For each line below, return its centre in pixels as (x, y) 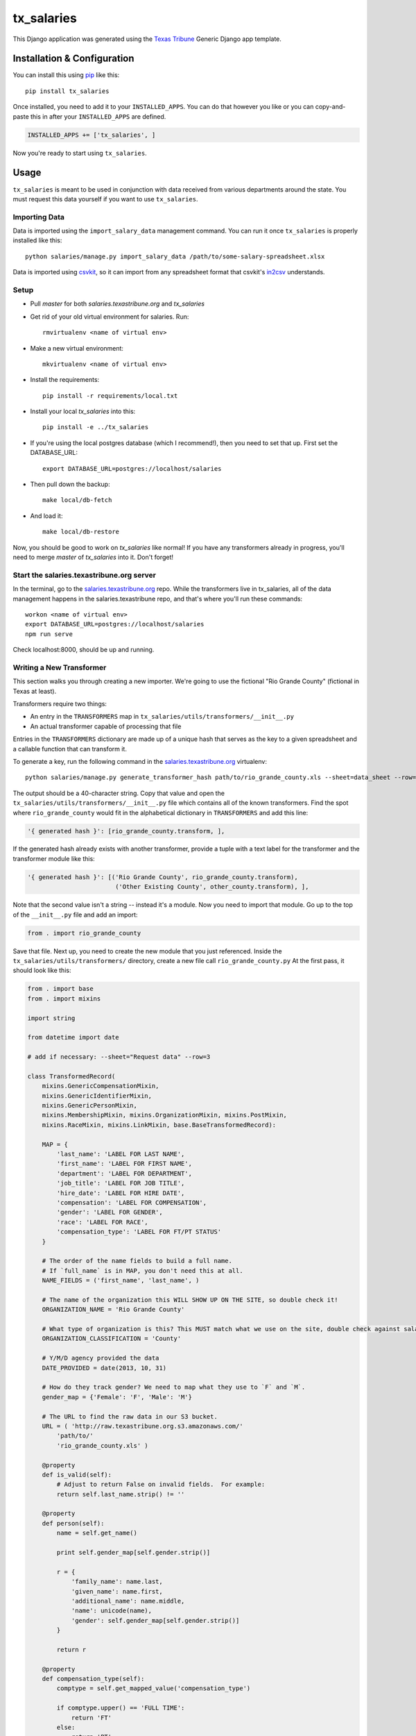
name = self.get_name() (97, 1533)
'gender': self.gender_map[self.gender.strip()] (155, 1620)
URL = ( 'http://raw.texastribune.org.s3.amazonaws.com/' (142, 1426)
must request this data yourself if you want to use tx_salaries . (105, 199)
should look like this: (42, 970)
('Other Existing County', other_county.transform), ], (212, 887)
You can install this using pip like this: (66, 75)
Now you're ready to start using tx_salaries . (80, 153)
